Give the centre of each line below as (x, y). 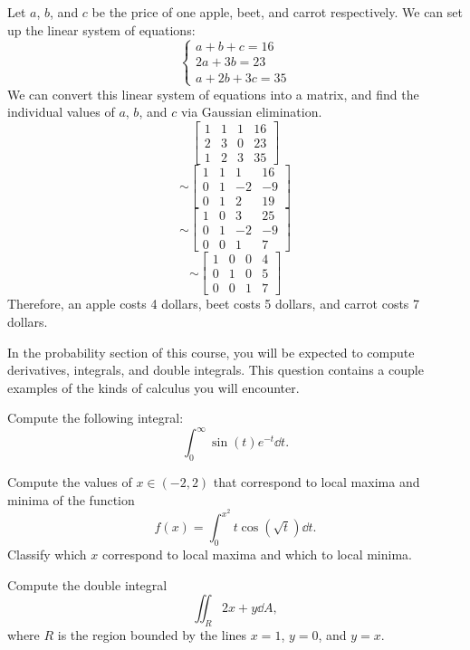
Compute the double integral (87, 584)
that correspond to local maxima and (317, 482)
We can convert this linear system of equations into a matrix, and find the (213, 94)
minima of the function (71, 499)
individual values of (61, 112)
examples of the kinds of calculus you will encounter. (153, 387)
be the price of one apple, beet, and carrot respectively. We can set (277, 12)
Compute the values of (70, 482)
